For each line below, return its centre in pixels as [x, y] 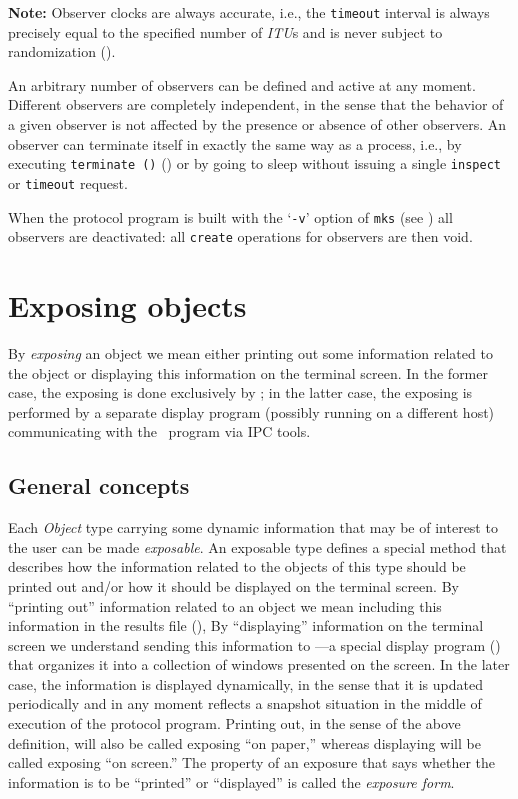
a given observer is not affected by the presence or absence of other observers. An [257, 124]
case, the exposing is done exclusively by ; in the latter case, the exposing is [240, 392]
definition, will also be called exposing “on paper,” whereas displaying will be [244, 742]
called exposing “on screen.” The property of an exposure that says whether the [252, 762]
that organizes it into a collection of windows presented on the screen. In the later [259, 664]
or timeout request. [68, 182]
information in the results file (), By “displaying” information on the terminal [246, 625]
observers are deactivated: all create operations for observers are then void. [240, 236]
